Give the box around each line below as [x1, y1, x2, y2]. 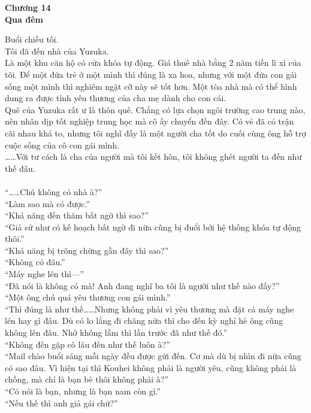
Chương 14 [5, 1, 51, 13]
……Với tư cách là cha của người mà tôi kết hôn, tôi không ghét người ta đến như [5, 150, 302, 163]
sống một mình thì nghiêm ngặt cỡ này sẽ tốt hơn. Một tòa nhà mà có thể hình [5, 80, 297, 92]
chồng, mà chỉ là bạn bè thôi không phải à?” [5, 373, 169, 385]
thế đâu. [5, 162, 35, 174]
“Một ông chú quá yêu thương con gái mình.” [5, 291, 171, 303]
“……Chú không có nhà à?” [5, 185, 102, 198]
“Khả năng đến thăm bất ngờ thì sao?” [5, 209, 149, 221]
